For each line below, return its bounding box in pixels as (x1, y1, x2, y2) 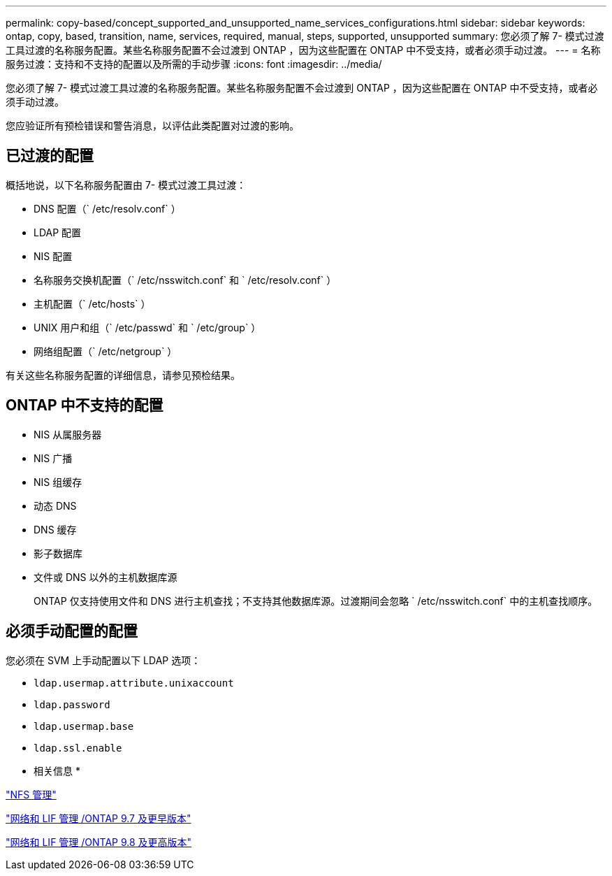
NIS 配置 (34, 250, 73, 262)
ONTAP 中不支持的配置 (6, 396, 163, 415)
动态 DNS (34, 499, 77, 512)
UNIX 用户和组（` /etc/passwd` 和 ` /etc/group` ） (34, 321, 261, 333)
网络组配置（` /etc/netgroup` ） (34, 345, 177, 357)
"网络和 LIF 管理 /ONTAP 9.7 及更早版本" (6, 812, 191, 824)
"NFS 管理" (6, 788, 57, 800)
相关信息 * (34, 764, 80, 777)
